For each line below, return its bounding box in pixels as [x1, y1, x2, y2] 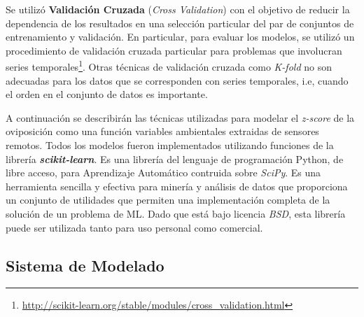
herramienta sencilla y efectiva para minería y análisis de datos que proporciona [6, 178, 348, 193]
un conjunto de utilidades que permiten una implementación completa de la [6, 192, 330, 207]
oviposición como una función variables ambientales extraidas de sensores [6, 124, 319, 139]
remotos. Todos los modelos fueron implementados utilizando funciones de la [6, 138, 334, 152]
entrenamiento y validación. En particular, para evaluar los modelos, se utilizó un [6, 29, 355, 44]
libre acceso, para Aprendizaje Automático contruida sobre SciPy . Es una [6, 165, 321, 180]
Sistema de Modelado [6, 254, 164, 276]
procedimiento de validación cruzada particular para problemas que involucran [6, 43, 342, 57]
